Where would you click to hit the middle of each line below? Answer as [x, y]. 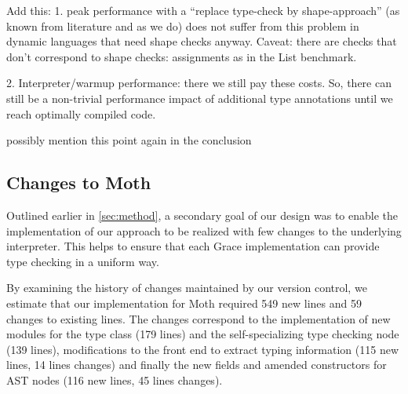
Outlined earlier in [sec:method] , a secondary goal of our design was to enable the [202, 215]
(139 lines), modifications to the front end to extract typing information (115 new [203, 349]
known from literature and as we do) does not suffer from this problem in [183, 26]
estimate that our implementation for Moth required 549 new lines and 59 [184, 303]
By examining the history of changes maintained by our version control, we [187, 288]
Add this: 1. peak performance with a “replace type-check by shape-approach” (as [203, 10]
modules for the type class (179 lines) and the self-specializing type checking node [203, 334]
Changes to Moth [79, 182]
